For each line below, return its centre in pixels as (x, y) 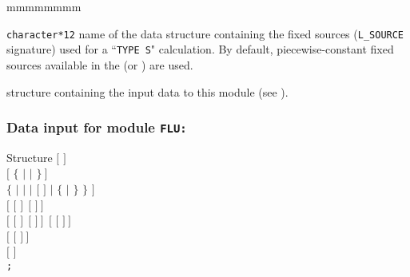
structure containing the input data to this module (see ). (147, 91)
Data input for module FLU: (97, 127)
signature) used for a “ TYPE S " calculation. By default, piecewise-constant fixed (200, 49)
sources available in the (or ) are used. (100, 64)
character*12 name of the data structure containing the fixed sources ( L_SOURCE (205, 33)
